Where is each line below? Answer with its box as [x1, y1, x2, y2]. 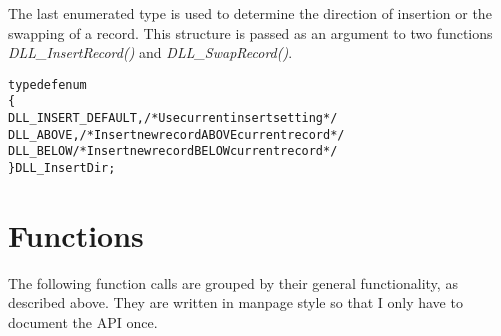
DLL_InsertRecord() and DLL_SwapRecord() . [8, 42, 293, 63]
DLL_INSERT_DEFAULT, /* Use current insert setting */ [8, 111, 338, 126]
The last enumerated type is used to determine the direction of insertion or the [8, 3, 492, 23]
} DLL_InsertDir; [8, 161, 116, 176]
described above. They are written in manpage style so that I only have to [8, 292, 463, 313]
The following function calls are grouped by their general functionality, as [8, 272, 458, 293]
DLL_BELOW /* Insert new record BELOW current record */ [8, 144, 338, 159]
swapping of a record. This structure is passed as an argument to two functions [8, 22, 493, 43]
